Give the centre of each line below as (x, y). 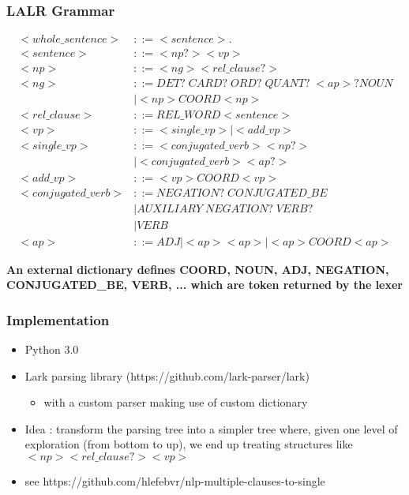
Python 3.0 (52, 349)
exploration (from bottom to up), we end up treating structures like (189, 444)
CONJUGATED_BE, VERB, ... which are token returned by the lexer (204, 285)
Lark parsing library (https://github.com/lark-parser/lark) (167, 375)
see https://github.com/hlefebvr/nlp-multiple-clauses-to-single (175, 481)
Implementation (58, 319)
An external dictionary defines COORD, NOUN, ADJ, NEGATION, (198, 269)
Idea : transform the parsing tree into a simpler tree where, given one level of (211, 428)
